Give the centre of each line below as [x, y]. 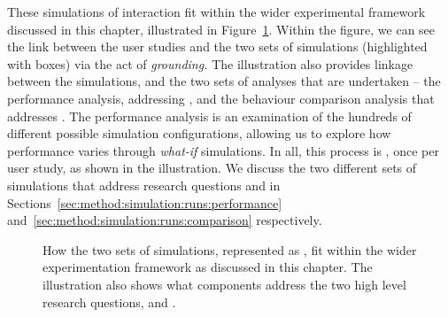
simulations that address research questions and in [144, 185]
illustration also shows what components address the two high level [224, 284]
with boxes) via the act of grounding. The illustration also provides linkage [210, 63]
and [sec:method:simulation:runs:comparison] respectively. [165, 220]
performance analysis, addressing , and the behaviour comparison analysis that [221, 98]
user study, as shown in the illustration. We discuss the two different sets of [212, 168]
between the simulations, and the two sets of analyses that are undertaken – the [224, 81]
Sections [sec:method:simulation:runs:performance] [145, 202]
